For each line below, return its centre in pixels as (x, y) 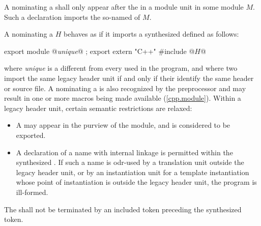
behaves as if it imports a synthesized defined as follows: (151, 34)
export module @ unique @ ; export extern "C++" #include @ (99, 51)
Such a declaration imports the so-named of (72, 17)
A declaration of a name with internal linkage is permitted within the (124, 152)
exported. (31, 135)
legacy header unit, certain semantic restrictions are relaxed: (98, 108)
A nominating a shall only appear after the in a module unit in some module (124, 7)
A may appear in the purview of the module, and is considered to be (123, 125)
